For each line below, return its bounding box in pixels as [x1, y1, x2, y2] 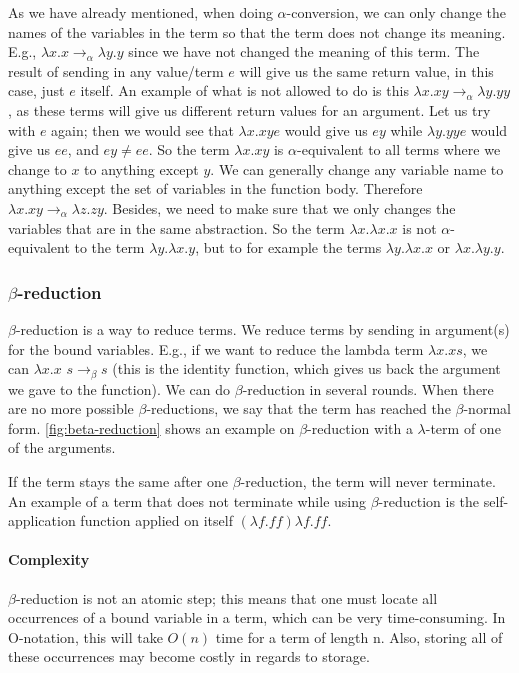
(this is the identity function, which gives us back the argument [112, 358, 501, 379]
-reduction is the [378, 490, 480, 511]
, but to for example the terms [195, 237, 382, 258]
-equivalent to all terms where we [297, 139, 501, 160]
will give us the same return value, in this [239, 60, 494, 81]
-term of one [425, 417, 501, 438]
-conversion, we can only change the [286, 2, 506, 22]
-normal [463, 398, 511, 419]
